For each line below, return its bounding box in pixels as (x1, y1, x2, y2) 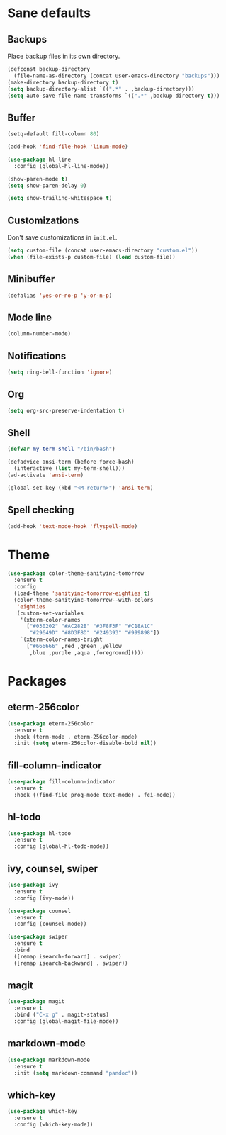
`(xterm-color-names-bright (20, 636, 103, 643)
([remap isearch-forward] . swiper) (13, 953, 122, 960)
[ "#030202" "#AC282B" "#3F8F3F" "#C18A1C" (26, 622, 154, 630)
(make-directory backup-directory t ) (7, 79, 119, 86)
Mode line (7, 311, 52, 323)
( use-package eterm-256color (7, 720, 94, 727)
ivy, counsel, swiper (7, 863, 98, 875)
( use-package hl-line (7, 156, 72, 163)
